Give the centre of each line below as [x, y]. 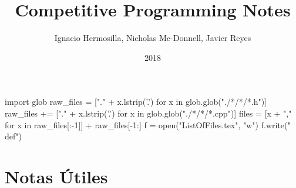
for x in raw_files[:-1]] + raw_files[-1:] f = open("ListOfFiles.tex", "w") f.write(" [148, 124]
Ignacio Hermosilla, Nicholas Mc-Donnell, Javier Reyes [153, 38]
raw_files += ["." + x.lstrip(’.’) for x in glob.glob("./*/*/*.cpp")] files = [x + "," [148, 113]
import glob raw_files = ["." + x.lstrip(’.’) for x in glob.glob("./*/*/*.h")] [136, 102]
